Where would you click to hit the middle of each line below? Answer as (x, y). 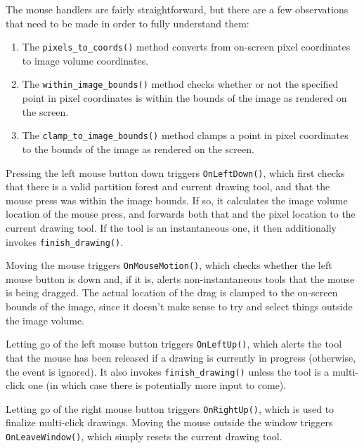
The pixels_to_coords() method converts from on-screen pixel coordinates (186, 47)
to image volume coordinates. (85, 60)
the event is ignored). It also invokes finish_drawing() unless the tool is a (168, 371)
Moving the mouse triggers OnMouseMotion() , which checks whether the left (169, 265)
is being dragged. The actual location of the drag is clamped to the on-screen (172, 292)
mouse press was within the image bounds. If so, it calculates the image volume (177, 200)
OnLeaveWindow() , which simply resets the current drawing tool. (144, 436)
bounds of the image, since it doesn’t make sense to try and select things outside (179, 307)
